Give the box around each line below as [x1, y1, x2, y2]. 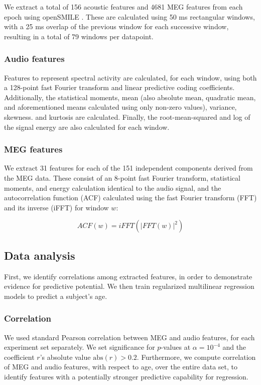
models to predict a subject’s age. [4, 290, 107, 301]
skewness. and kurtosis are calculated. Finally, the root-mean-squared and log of [4, 111, 250, 122]
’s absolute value [40, 351, 91, 362]
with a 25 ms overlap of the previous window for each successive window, [4, 21, 229, 32]
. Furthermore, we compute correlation [137, 351, 256, 362]
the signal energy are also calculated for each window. [4, 121, 170, 132]
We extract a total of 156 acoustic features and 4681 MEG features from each [4, 2, 243, 12]
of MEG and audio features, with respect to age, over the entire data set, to [4, 361, 237, 372]
